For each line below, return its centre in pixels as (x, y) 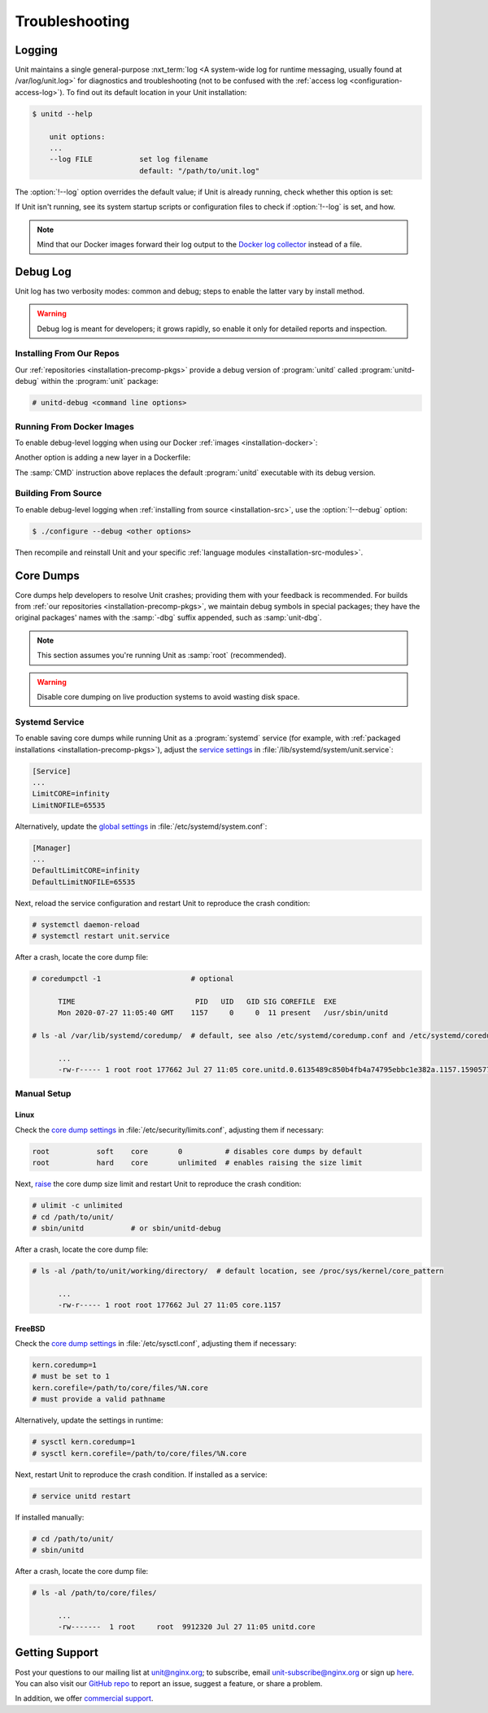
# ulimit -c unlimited (77, 1205)
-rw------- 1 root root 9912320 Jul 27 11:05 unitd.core (187, 1627)
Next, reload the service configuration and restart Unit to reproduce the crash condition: (163, 903)
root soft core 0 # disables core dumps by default (197, 1151)
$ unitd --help (62, 113)
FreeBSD (30, 1328)
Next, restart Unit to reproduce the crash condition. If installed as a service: (141, 1474)
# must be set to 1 (71, 1376)
